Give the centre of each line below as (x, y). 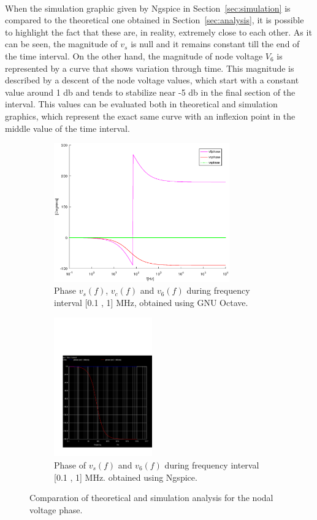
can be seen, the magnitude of (61, 44)
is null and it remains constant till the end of (215, 44)
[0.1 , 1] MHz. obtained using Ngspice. (126, 477)
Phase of (70, 465)
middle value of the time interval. (67, 128)
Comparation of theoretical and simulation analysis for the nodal (151, 498)
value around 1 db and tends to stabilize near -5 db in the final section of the (150, 92)
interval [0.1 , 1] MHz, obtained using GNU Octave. (151, 303)
